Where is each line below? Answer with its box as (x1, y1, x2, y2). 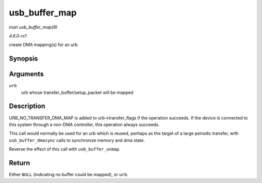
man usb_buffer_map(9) (9, 24, 58, 30)
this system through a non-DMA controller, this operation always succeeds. (9, 122, 160, 127)
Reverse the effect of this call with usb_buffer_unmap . (9, 146, 121, 152)
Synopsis (9, 55, 38, 63)
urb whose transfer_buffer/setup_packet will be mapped (21, 90, 133, 95)
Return (9, 159, 30, 167)
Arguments (9, 70, 44, 78)
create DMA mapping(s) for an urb (9, 42, 78, 48)
